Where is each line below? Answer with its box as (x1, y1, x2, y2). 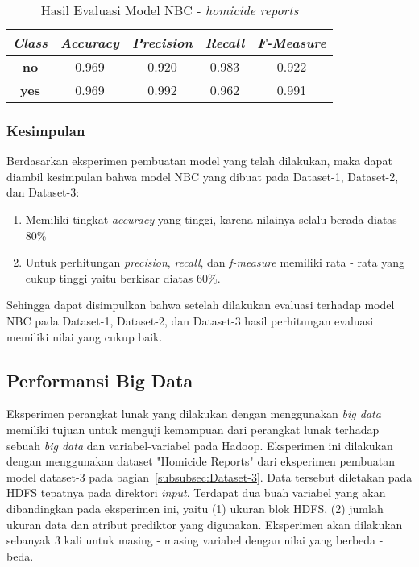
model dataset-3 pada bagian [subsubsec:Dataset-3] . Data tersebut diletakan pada (6, 468, 413, 485)
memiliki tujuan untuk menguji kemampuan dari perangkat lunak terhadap (6, 420, 380, 437)
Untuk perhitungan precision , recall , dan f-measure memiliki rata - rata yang (25, 254, 404, 271)
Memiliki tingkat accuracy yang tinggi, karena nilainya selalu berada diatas (25, 211, 397, 227)
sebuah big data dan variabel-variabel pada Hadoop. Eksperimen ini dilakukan (6, 437, 393, 453)
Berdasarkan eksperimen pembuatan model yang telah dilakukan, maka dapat (6, 152, 392, 169)
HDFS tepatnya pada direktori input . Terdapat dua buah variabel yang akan (6, 484, 386, 501)
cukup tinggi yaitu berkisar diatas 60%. (25, 269, 221, 286)
